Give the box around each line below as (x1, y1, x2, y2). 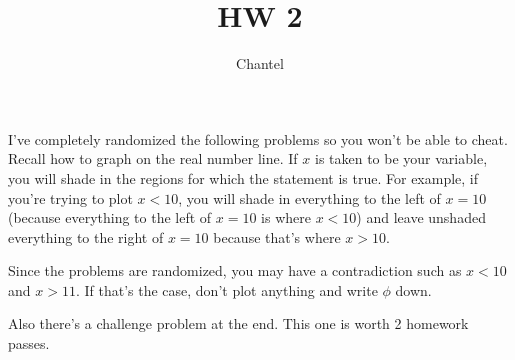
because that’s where (213, 226, 341, 247)
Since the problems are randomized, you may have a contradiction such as (8, 260, 462, 281)
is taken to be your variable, (314, 148, 488, 169)
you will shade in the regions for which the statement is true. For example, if (8, 167, 479, 188)
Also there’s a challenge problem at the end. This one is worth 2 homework (8, 313, 469, 334)
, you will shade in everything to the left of (178, 187, 441, 208)
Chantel (236, 53, 284, 74)
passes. (8, 333, 50, 354)
